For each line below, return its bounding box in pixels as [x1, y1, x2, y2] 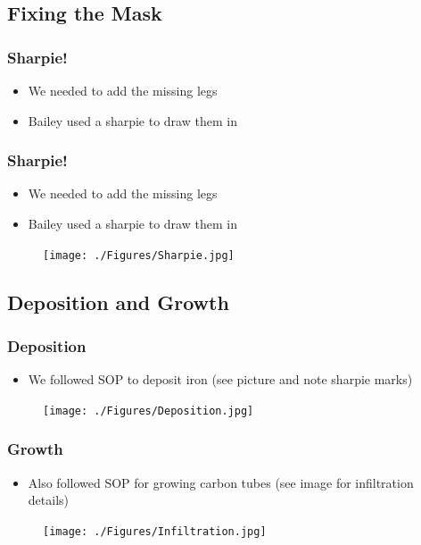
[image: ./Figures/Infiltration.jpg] [43, 524, 267, 538]
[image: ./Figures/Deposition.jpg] [43, 404, 254, 417]
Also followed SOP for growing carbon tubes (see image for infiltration [28, 473, 414, 491]
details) [28, 490, 69, 509]
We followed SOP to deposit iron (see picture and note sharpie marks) [28, 370, 413, 389]
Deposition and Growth [7, 288, 229, 315]
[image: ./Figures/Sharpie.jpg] [43, 248, 235, 262]
